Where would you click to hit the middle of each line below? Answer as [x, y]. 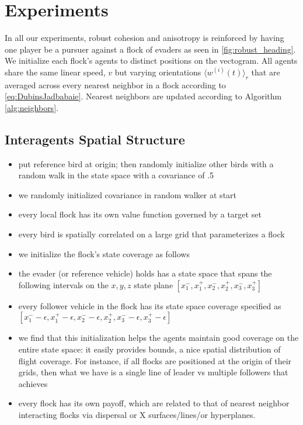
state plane [154, 284]
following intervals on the [63, 284]
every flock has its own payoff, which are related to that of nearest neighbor [154, 403]
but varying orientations [158, 72]
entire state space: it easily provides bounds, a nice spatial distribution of [149, 349]
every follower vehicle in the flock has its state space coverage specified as [150, 305]
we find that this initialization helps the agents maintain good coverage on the [159, 338]
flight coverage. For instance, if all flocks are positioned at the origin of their [155, 360]
